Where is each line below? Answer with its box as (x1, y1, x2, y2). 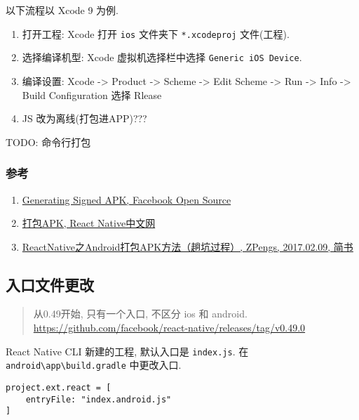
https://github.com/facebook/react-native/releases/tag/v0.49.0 (33, 320, 306, 335)
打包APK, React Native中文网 (22, 216, 156, 230)
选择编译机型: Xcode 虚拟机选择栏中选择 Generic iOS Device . (22, 50, 302, 65)
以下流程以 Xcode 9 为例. (6, 3, 118, 17)
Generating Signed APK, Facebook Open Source (22, 192, 231, 206)
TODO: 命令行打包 (6, 134, 91, 149)
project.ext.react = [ (6, 382, 111, 393)
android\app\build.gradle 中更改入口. (6, 357, 182, 372)
